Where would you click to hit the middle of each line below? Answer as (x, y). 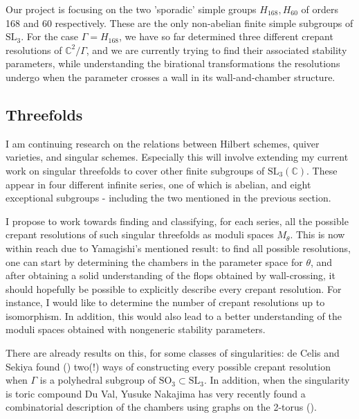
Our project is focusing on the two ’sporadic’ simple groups (131, 9)
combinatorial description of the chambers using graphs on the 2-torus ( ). (161, 407)
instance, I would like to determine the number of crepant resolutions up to (165, 302)
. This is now (317, 234)
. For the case (49, 36)
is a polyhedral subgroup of (98, 380)
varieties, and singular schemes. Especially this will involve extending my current (177, 157)
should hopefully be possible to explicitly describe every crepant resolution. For (174, 288)
